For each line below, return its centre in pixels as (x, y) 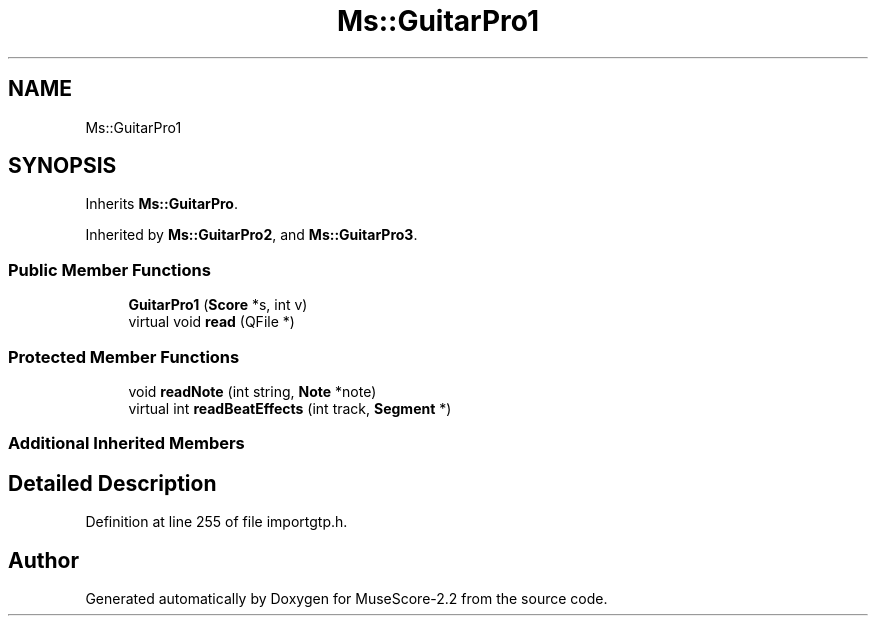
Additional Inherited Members (126, 443)
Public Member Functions (109, 269)
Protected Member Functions (124, 356)
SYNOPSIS (62, 166)
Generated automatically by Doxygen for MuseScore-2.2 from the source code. (346, 598)
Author (43, 560)
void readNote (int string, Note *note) (252, 391)
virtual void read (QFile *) (211, 322)
